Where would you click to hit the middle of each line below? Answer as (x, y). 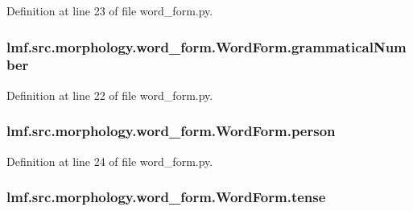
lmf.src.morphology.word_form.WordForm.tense (166, 197)
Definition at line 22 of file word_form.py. (110, 95)
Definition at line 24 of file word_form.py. (110, 161)
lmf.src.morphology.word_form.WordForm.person (171, 131)
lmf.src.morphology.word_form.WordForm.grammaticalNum (206, 46)
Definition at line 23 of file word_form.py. (110, 10)
